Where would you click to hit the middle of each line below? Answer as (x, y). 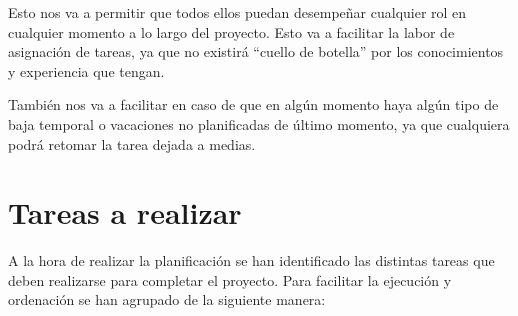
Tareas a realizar (125, 212)
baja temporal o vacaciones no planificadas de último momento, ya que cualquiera (259, 123)
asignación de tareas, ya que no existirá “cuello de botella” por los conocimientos (256, 51)
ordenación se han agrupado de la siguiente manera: (167, 299)
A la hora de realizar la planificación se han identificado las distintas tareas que (251, 260)
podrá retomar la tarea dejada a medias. (132, 143)
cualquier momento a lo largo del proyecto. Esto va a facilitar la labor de (231, 31)
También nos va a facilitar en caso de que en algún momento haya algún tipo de (253, 104)
